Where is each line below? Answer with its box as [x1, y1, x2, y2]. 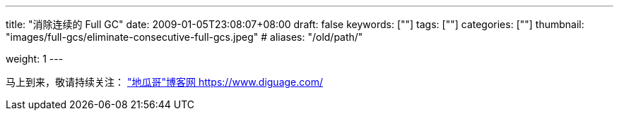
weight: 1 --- [6, 53, 64, 65]
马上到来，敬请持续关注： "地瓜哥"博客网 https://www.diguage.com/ [6, 76, 323, 88]
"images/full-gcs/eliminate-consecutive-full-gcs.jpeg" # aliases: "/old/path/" [6, 31, 363, 43]
